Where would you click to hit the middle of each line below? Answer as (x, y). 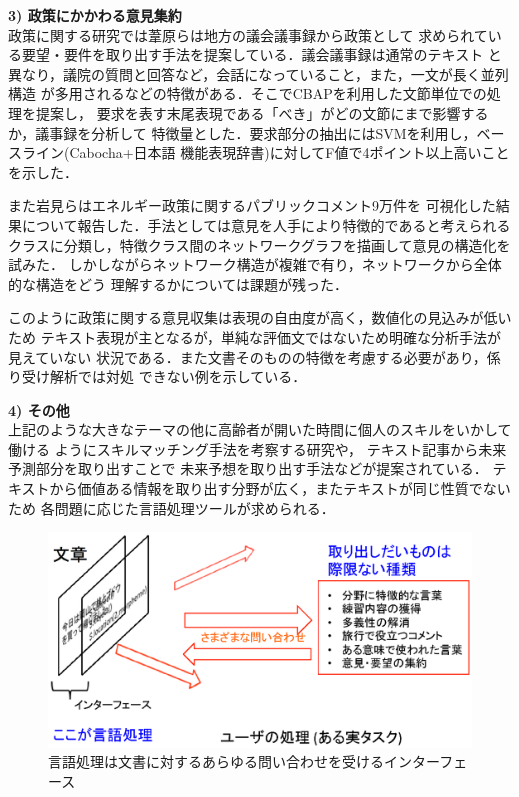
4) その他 (39, 409)
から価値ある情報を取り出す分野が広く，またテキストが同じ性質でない (280, 488)
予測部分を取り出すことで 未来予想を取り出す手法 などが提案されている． (248, 468)
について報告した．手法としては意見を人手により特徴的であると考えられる (266, 224)
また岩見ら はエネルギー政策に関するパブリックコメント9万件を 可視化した (252, 205)
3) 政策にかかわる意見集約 (95, 15)
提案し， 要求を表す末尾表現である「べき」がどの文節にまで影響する (262, 112)
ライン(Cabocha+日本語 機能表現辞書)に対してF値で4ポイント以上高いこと (265, 152)
